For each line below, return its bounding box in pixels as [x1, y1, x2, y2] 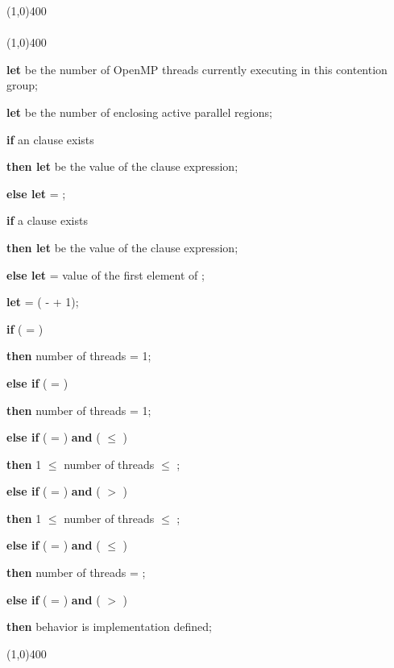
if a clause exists [6, 212, 88, 229]
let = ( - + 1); [6, 293, 79, 310]
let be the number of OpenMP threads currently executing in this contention [6, 60, 388, 77]
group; [6, 77, 38, 93]
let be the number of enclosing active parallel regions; [6, 103, 272, 120]
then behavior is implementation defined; [6, 618, 212, 635]
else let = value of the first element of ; [6, 266, 205, 283]
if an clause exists [6, 131, 94, 147]
